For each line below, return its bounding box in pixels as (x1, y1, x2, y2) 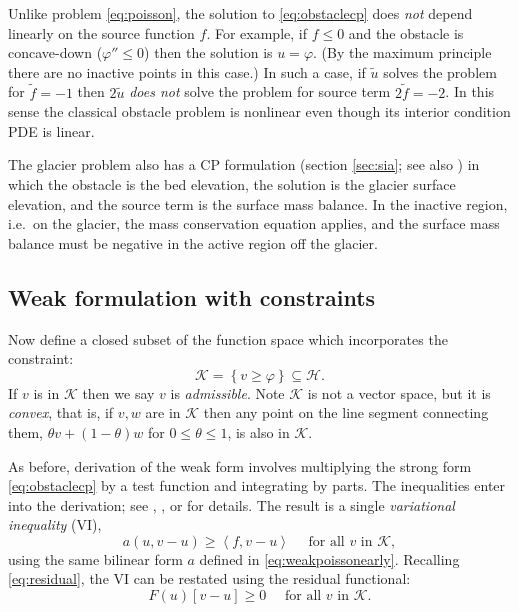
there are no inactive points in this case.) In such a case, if (8, 61, 366, 82)
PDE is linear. (8, 120, 95, 141)
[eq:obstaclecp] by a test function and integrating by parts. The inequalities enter (8, 475, 506, 496)
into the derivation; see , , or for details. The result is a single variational (8, 494, 455, 515)
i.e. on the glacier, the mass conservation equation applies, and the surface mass (8, 213, 500, 234)
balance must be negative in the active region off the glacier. (8, 232, 378, 253)
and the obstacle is (348, 22, 464, 43)
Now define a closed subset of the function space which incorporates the (8, 328, 448, 349)
